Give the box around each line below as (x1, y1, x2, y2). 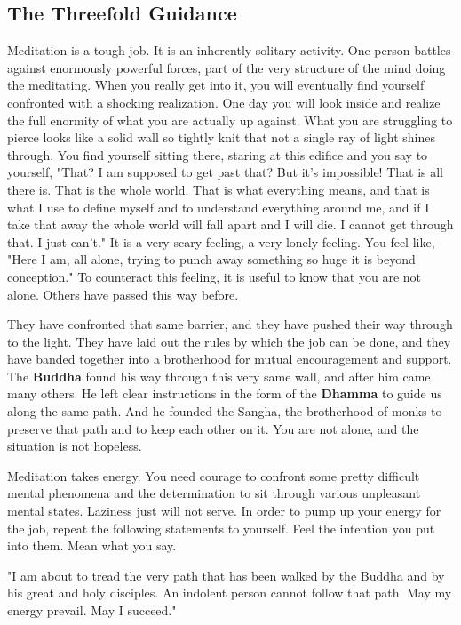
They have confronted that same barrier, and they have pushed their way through (7, 315, 453, 333)
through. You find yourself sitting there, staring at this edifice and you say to (7, 145, 428, 164)
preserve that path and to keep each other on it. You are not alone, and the (7, 419, 419, 437)
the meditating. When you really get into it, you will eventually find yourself (7, 76, 425, 94)
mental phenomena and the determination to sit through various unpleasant (7, 484, 421, 502)
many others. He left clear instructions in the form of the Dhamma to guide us (7, 384, 442, 403)
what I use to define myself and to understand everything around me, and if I (7, 197, 430, 216)
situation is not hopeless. (7, 437, 142, 455)
